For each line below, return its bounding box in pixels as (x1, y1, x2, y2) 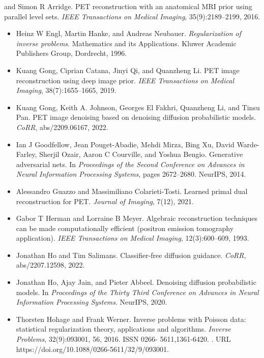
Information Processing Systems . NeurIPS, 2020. (16, 297, 167, 307)
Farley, (16, 149, 37, 159)
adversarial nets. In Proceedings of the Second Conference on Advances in (16, 158, 245, 169)
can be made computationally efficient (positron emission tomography (16, 222, 234, 233)
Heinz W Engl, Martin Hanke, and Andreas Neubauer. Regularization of (16, 28, 241, 39)
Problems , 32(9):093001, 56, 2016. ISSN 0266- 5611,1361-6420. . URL (16, 334, 231, 344)
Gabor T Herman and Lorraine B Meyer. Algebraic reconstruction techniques (16, 213, 258, 223)
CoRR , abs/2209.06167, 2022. (16, 121, 108, 132)
